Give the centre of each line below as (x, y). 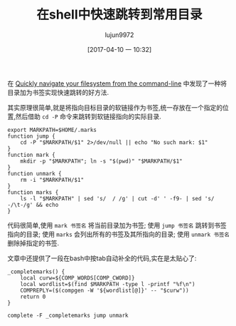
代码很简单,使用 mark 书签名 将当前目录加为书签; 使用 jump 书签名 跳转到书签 (117, 225)
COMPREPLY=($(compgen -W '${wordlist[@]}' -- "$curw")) (105, 290)
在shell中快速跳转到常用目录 (119, 15)
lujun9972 (119, 35)
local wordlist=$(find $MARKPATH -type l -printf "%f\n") (108, 284)
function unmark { (34, 173)
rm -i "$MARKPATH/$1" (52, 180)
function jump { (31, 136)
